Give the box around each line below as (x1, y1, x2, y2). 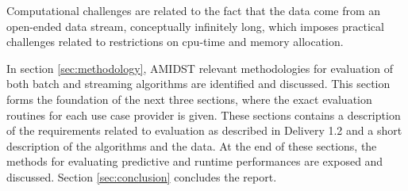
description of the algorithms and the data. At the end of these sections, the (6, 137, 377, 154)
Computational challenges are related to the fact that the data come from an (6, 2, 381, 18)
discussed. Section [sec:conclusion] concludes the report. (6, 168, 277, 185)
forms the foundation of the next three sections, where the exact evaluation (6, 90, 372, 107)
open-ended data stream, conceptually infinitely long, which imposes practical (6, 17, 384, 34)
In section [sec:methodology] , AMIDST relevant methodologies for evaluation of (6, 59, 394, 76)
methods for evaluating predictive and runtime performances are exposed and (6, 153, 383, 170)
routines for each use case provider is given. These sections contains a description (6, 106, 401, 123)
